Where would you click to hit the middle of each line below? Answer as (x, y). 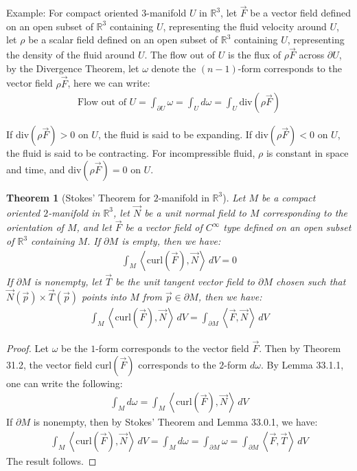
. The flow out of (180, 55)
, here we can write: (109, 83)
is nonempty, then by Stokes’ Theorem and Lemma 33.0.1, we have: (175, 422)
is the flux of (254, 55)
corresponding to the (305, 212)
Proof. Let (27, 348)
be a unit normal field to (195, 212)
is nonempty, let (68, 281)
